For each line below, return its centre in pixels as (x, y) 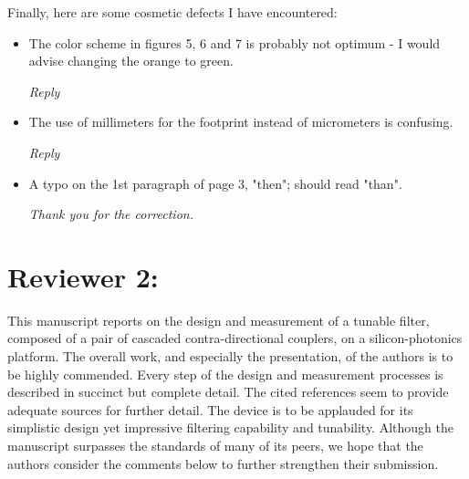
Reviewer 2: (83, 276)
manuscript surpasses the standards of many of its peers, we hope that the (215, 446)
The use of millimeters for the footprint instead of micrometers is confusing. (241, 122)
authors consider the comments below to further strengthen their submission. (223, 463)
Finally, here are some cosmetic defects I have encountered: (172, 12)
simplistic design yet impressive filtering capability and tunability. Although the (230, 427)
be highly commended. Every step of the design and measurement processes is (225, 374)
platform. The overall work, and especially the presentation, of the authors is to (230, 356)
